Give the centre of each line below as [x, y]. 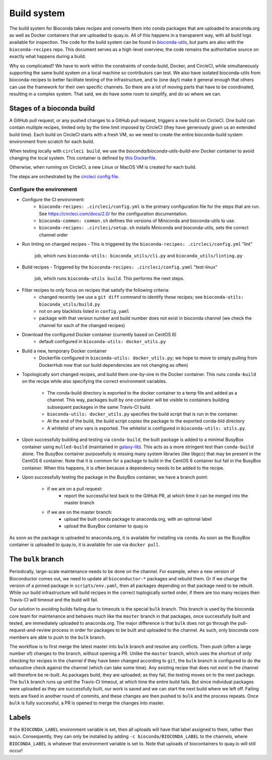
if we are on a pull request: [75, 488]
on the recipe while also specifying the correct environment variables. [94, 382]
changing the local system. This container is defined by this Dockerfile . [83, 158]
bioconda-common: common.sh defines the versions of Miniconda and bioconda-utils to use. [137, 221]
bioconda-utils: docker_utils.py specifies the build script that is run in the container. [143, 414]
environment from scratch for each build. [52, 142]
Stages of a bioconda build [52, 108]
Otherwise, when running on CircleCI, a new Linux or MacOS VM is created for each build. [103, 167]
